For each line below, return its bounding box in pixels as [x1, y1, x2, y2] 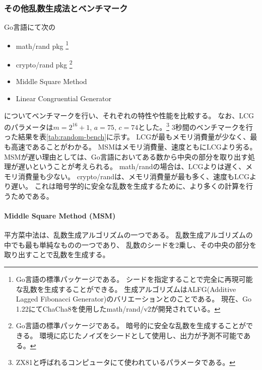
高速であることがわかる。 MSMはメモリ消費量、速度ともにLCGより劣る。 [11, 141, 257, 152]
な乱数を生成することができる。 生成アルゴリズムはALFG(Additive [16, 283, 236, 294]
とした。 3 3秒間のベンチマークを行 [138, 120, 253, 132]
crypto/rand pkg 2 [16, 58, 73, 69]
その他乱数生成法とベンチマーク [4, 2, 128, 14]
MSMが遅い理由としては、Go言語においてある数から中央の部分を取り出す [4, 151, 248, 162]
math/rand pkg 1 [16, 39, 69, 51]
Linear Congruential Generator [16, 93, 111, 103]
